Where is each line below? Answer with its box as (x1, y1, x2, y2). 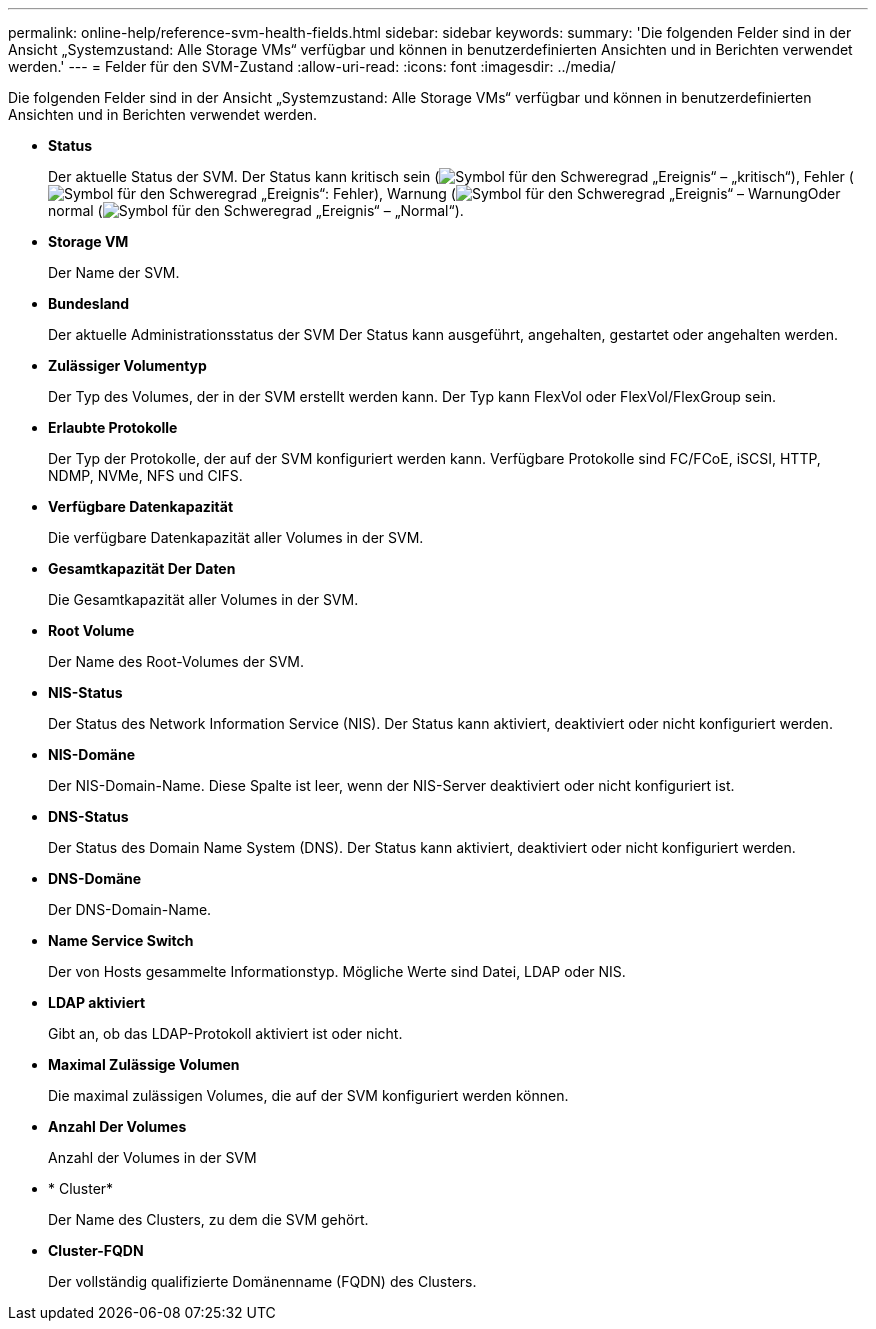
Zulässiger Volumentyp (48, 357, 207, 374)
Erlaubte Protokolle (48, 419, 178, 436)
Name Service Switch (48, 932, 194, 949)
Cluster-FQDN (48, 1242, 144, 1259)
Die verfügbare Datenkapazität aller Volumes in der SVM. (48, 529, 424, 546)
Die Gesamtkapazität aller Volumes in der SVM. (48, 591, 359, 608)
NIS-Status (48, 684, 123, 701)
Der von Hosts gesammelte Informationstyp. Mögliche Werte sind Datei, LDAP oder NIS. (48, 963, 626, 980)
